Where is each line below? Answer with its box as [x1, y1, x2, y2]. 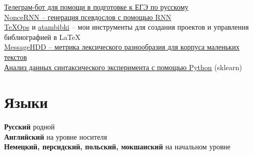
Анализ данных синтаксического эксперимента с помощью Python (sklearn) [4, 61, 242, 72]
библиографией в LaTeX [4, 31, 81, 42]
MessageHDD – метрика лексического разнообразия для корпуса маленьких [4, 41, 240, 52]
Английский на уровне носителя [4, 131, 107, 142]
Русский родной [4, 121, 55, 132]
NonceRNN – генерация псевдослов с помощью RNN [4, 11, 171, 22]
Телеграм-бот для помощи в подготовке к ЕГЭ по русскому [4, 2, 189, 12]
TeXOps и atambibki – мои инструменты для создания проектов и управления [4, 21, 249, 32]
